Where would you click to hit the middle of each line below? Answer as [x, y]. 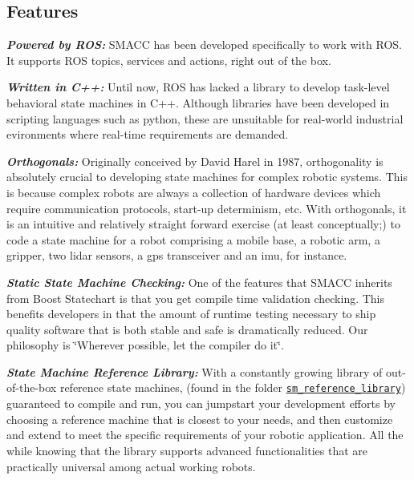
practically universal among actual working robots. [131, 466]
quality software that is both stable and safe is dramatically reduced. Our [187, 329]
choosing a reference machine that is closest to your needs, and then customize [200, 419]
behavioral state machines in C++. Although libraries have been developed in [198, 102]
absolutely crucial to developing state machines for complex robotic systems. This [207, 177]
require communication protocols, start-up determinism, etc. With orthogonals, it [207, 208]
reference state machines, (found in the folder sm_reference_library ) [233, 387]
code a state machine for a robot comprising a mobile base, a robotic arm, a [193, 239]
